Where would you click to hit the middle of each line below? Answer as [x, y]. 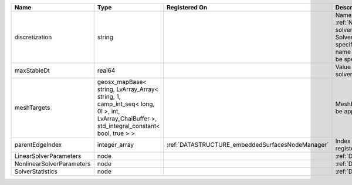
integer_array [116, 145]
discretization [33, 37]
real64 [106, 70]
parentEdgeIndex [38, 145]
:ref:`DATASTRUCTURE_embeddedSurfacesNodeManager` [248, 145]
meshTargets [32, 107]
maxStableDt [32, 70]
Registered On [187, 7]
